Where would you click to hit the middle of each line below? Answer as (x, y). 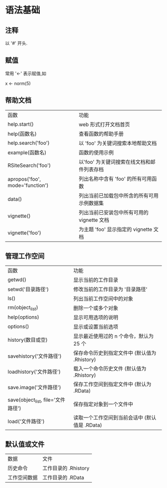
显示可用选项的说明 (96, 318)
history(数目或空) (28, 340)
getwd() (17, 280)
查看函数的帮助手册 (101, 134)
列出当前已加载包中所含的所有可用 (119, 195)
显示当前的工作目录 (96, 280)
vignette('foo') (24, 233)
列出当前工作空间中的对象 (103, 299)
